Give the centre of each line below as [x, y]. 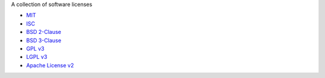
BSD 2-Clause [44, 32]
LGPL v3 [37, 57]
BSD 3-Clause [44, 40]
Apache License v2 [50, 65]
